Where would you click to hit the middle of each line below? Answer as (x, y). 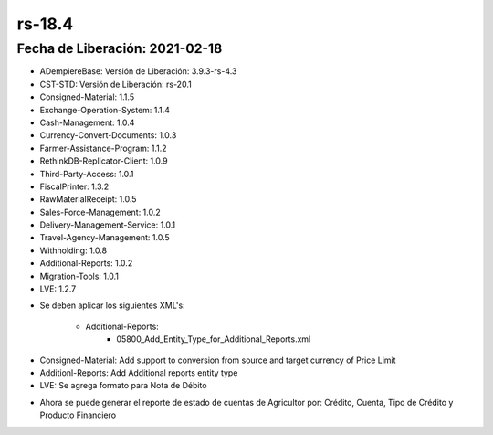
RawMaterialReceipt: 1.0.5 (88, 199)
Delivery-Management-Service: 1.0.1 (108, 225)
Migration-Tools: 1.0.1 (79, 276)
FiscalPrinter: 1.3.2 (74, 186)
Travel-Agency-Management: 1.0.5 (105, 238)
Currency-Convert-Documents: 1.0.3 (108, 135)
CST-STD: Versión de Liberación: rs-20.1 (115, 84)
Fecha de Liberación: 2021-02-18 (120, 48)
